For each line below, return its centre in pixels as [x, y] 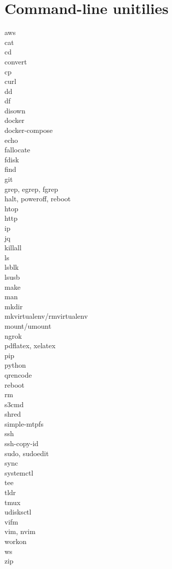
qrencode [18, 374]
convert [16, 61]
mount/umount [28, 325]
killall [13, 248]
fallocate [17, 150]
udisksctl [18, 512]
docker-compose [29, 130]
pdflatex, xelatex [30, 345]
